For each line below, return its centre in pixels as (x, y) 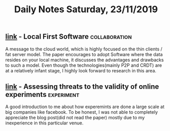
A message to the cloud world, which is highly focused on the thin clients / (84, 49)
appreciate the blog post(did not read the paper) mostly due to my (75, 118)
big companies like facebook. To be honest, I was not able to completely (82, 112)
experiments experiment (42, 95)
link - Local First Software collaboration (69, 37)
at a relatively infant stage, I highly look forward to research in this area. (81, 70)
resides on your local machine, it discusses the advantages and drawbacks (84, 60)
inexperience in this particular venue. (44, 123)
